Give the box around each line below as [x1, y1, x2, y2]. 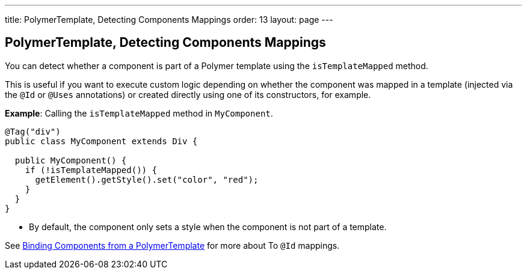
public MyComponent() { [14, 155, 127, 165]
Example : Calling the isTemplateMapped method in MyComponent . [5, 108, 273, 118]
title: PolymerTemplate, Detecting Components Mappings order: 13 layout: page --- [5, 14, 333, 25]
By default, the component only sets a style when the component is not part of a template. [29, 221, 387, 232]
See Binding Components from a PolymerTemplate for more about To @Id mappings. [5, 240, 340, 251]
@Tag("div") [5, 126, 61, 136]
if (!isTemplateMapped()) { [25, 165, 157, 175]
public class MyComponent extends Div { [5, 136, 198, 146]
